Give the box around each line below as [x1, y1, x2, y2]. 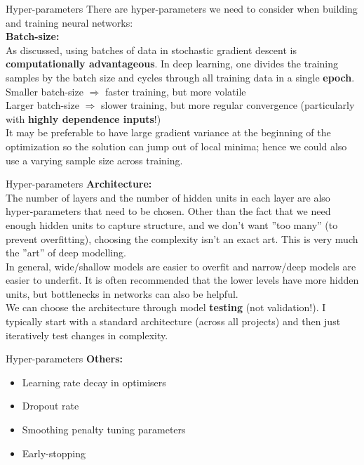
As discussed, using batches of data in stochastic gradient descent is [6, 42, 297, 57]
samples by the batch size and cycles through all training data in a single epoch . [6, 70, 355, 84]
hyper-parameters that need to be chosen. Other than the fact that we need [6, 204, 331, 218]
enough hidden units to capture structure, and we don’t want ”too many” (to [6, 217, 338, 232]
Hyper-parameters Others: [6, 351, 123, 366]
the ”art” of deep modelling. [6, 245, 126, 260]
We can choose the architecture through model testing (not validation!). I [6, 300, 326, 315]
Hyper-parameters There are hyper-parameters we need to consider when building [6, 1, 358, 15]
